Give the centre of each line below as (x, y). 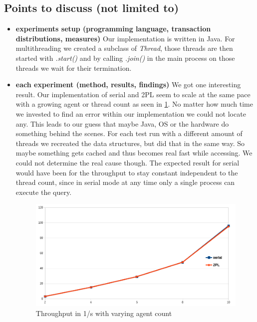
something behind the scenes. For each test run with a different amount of (129, 133)
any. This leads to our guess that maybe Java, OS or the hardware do (122, 123)
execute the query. (44, 192)
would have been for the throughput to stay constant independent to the (127, 172)
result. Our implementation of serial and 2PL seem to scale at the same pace (133, 94)
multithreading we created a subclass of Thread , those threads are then (124, 48)
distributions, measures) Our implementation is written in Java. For (125, 38)
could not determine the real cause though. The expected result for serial (128, 162)
